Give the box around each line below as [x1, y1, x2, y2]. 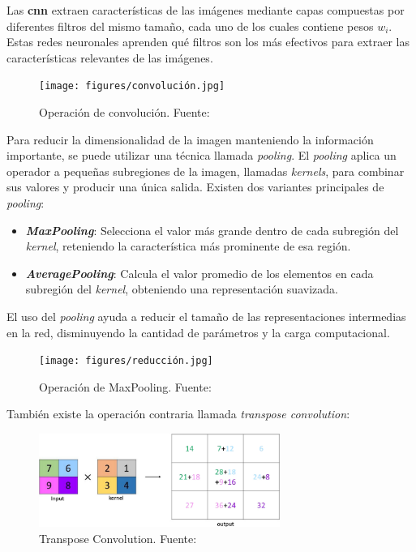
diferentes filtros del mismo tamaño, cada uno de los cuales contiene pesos [6, 17, 374, 34]
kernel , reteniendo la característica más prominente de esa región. [25, 237, 351, 255]
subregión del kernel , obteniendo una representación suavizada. [25, 280, 338, 297]
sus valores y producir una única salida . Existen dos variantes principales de [6, 178, 384, 195]
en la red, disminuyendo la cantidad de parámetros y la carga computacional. [6, 323, 390, 340]
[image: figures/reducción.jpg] [39, 355, 213, 367]
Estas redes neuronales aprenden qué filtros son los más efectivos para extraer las [6, 33, 410, 50]
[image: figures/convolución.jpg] [39, 80, 225, 92]
